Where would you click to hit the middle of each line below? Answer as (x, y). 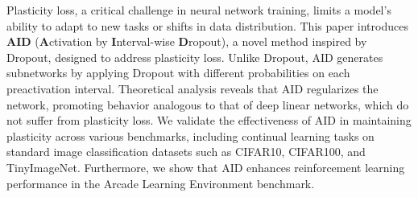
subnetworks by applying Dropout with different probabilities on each (178, 73)
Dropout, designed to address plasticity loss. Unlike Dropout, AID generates (195, 57)
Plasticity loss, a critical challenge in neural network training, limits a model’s (199, 10)
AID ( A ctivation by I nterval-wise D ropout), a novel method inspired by (187, 41)
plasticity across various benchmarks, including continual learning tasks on (190, 135)
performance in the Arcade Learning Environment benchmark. (161, 183)
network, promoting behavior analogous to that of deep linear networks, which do (208, 104)
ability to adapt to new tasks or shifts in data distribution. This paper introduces (207, 25)
